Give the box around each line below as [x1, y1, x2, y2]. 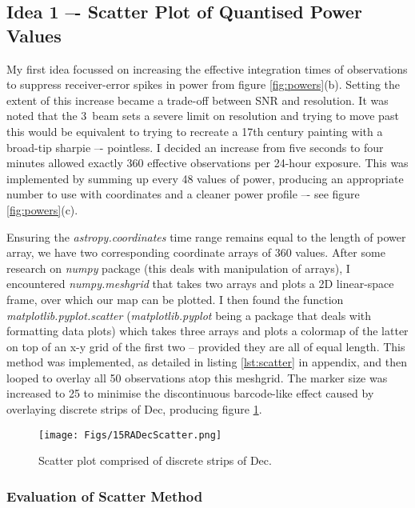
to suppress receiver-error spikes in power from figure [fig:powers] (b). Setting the [6, 76, 401, 93]
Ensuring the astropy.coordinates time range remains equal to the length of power [6, 228, 406, 245]
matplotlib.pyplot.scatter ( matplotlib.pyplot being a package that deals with [6, 306, 372, 323]
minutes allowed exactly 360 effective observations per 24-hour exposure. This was [6, 154, 409, 171]
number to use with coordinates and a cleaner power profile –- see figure [6, 186, 360, 202]
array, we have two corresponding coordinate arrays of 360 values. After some [6, 244, 385, 261]
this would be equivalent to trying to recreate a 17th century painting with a [6, 122, 383, 139]
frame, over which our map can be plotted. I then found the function [6, 290, 344, 307]
